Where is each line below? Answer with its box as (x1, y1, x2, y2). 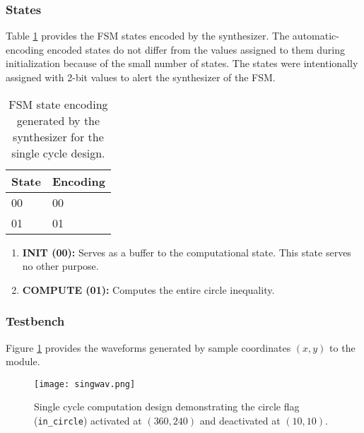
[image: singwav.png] (34, 379, 136, 389)
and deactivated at (199, 413, 281, 428)
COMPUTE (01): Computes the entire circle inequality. (22, 282, 275, 297)
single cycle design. (11, 144, 105, 161)
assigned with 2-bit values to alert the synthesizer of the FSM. (6, 70, 276, 84)
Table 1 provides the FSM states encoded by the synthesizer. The (6, 28, 290, 43)
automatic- (292, 28, 339, 43)
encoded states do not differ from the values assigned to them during (47, 42, 345, 57)
